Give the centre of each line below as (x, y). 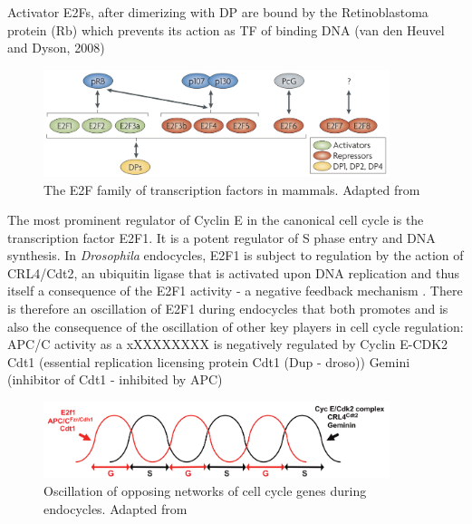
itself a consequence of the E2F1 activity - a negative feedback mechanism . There (235, 291)
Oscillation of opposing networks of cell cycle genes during (205, 490)
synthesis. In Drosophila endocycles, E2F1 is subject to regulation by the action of (236, 255)
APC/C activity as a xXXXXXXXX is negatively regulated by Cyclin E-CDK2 (228, 344)
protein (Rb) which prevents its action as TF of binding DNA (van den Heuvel (226, 29)
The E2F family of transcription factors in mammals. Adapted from (232, 189)
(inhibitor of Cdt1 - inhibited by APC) (115, 379)
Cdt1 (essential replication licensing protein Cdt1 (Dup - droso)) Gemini (209, 361)
